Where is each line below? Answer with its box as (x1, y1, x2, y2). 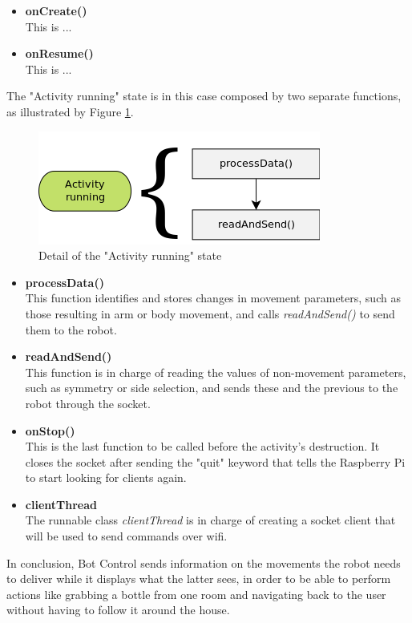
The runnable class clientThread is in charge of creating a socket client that (25, 512, 396, 528)
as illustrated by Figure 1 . (6, 103, 134, 119)
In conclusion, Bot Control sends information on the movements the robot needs (6, 554, 401, 571)
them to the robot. (25, 321, 117, 338)
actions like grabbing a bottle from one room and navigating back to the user (6, 585, 386, 602)
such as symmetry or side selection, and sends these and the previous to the (25, 379, 398, 396)
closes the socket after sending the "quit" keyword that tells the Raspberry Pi (25, 453, 406, 470)
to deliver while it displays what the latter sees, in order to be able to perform (6, 570, 391, 587)
